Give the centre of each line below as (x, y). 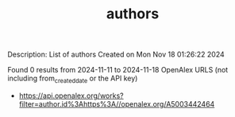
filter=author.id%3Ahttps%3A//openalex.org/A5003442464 (117, 103)
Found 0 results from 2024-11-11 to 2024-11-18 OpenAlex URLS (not (118, 70)
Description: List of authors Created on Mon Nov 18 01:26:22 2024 (116, 55)
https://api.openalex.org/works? (71, 96)
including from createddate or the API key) (73, 79)
